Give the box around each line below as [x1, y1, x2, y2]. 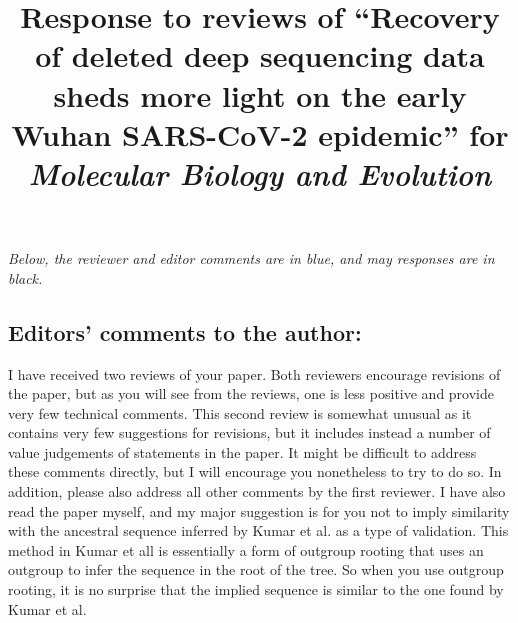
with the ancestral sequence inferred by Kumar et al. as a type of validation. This [8, 520, 509, 541]
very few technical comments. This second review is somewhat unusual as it [8, 402, 472, 423]
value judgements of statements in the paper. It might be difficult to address [8, 441, 477, 462]
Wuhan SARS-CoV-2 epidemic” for [11, 113, 509, 154]
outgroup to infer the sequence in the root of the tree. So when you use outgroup [8, 559, 504, 580]
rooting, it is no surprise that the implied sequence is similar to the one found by [8, 579, 504, 600]
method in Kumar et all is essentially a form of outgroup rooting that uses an [8, 539, 484, 560]
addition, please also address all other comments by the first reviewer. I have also [8, 481, 506, 502]
